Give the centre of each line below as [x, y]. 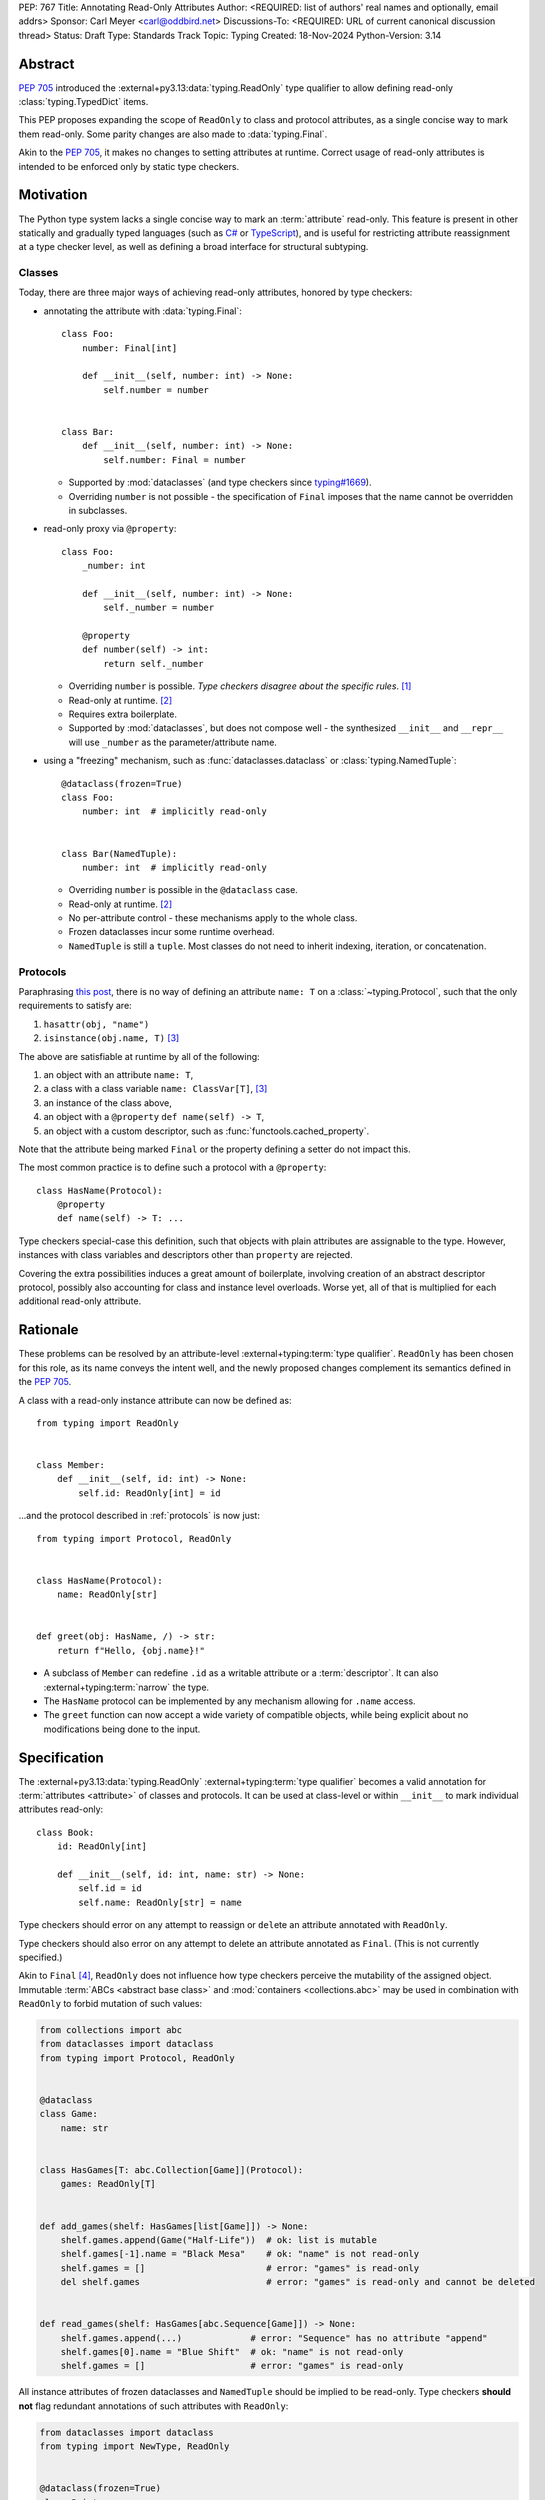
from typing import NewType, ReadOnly [134, 2446]
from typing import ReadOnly [107, 1423]
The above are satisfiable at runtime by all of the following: [139, 1056]
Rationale [48, 1330]
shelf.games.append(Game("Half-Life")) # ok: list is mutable [219, 2239]
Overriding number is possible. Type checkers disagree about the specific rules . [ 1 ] [240, 686]
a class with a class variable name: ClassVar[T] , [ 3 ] [155, 1089]
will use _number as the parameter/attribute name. [172, 742]
